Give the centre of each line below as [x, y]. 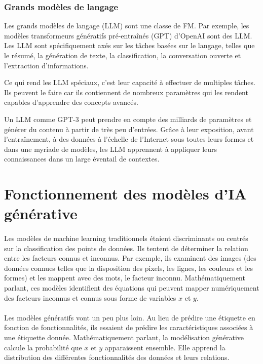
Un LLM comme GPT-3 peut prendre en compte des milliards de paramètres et [128, 119]
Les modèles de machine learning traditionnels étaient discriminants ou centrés [126, 238]
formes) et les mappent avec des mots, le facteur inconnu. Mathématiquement [125, 278]
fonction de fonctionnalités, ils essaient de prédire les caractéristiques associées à [129, 327]
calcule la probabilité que [43, 347]
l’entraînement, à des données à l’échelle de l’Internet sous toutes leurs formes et [129, 139]
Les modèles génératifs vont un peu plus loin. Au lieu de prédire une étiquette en [130, 317]
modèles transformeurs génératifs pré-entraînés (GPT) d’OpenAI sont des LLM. [128, 35]
